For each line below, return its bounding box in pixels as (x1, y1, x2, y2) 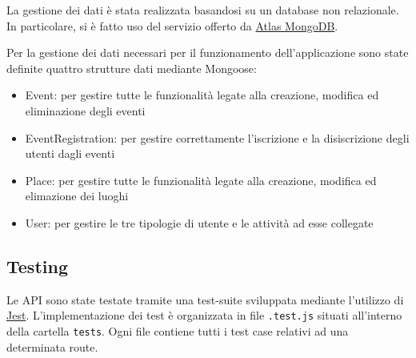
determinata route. (6, 338, 98, 355)
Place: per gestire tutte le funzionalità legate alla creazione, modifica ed (25, 171, 377, 188)
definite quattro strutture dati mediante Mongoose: (6, 59, 257, 76)
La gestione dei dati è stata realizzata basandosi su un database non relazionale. (6, 2, 399, 18)
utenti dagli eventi (25, 145, 115, 162)
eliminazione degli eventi (25, 102, 146, 119)
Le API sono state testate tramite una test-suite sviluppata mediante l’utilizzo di (6, 291, 404, 308)
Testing (6, 253, 68, 278)
